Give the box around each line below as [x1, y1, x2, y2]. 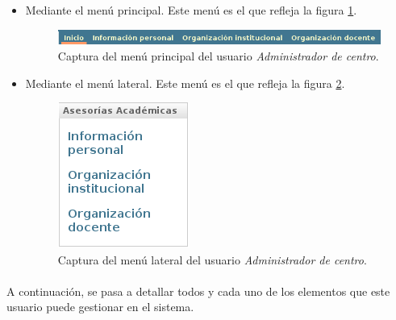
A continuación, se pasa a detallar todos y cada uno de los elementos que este [6, 282, 390, 299]
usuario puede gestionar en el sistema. [6, 298, 194, 315]
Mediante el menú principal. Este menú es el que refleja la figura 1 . [25, 2, 357, 18]
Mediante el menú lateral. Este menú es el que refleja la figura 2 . [25, 74, 345, 91]
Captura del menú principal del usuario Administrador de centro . [57, 47, 379, 64]
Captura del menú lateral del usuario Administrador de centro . [57, 251, 367, 268]
